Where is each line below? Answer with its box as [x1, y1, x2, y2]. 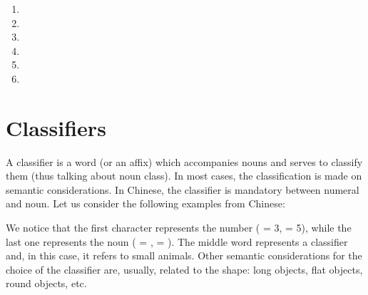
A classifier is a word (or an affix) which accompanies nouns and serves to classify [6, 154, 363, 169]
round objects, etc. [6, 276, 87, 291]
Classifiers [6, 113, 106, 142]
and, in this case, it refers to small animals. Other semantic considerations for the [6, 248, 362, 263]
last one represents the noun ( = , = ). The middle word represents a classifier [6, 234, 348, 249]
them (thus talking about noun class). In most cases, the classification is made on [6, 168, 362, 183]
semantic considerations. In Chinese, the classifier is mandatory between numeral [6, 182, 359, 197]
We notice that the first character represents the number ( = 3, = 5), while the [6, 220, 352, 235]
